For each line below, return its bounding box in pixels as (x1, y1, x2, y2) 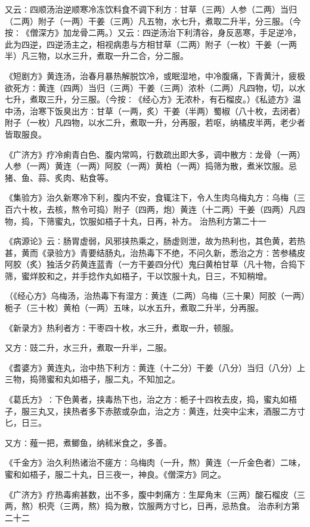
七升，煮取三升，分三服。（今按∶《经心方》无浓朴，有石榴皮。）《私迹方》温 (5, 93, 301, 105)
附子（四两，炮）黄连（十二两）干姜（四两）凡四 (113, 202, 305, 215)
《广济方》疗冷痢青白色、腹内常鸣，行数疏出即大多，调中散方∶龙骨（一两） (5, 148, 305, 160)
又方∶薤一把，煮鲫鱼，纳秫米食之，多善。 (5, 436, 172, 448)
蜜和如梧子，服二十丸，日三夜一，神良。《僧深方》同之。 (5, 468, 226, 480)
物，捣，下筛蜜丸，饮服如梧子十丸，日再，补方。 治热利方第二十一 (5, 214, 266, 227)
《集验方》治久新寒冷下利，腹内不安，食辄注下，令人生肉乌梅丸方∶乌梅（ (5, 191, 297, 204)
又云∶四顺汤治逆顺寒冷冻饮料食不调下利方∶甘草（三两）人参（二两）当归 (5, 3, 297, 15)
